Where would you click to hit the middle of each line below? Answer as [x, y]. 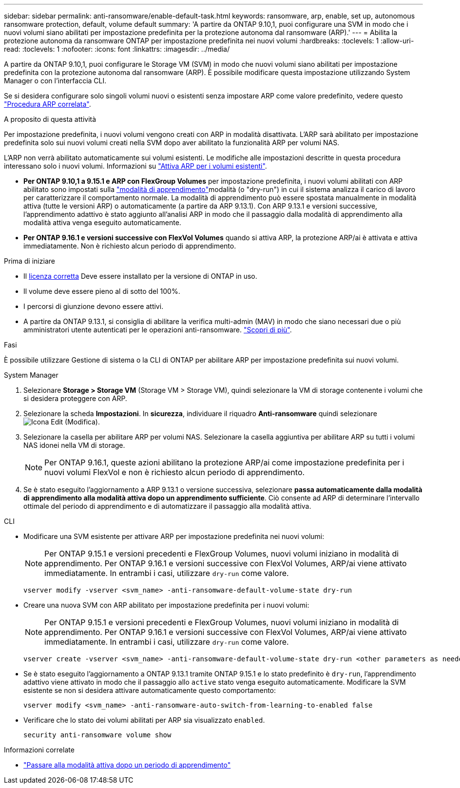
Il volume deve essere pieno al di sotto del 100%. [102, 291]
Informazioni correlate [39, 750]
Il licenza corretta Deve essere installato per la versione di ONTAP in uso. [140, 276]
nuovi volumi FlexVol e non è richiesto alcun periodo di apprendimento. [175, 472]
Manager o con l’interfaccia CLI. [55, 81]
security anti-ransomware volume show [97, 735]
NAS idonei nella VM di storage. [74, 445]
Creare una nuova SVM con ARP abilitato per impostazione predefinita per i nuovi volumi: [166, 605]
